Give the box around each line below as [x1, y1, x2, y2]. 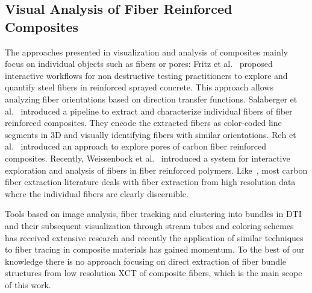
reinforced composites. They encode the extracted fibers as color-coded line [5, 116, 282, 129]
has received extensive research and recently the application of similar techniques [5, 231, 304, 244]
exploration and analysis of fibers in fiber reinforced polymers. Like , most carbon [5, 163, 308, 176]
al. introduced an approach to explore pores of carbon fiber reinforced [5, 140, 267, 153]
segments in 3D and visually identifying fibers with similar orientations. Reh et [5, 128, 296, 140]
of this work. [5, 278, 51, 291]
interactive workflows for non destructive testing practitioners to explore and [5, 69, 288, 81]
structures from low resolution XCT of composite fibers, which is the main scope [5, 266, 302, 279]
